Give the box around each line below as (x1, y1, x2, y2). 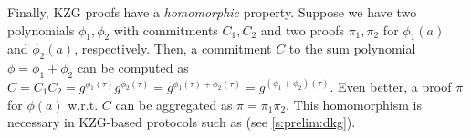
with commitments (113, 20, 218, 39)
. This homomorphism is (286, 94, 422, 113)
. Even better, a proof (330, 76, 452, 95)
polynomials (7, 20, 75, 39)
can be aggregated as (115, 94, 233, 113)
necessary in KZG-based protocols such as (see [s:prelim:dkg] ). (7, 113, 356, 132)
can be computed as (77, 58, 189, 77)
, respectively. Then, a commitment (74, 39, 272, 58)
